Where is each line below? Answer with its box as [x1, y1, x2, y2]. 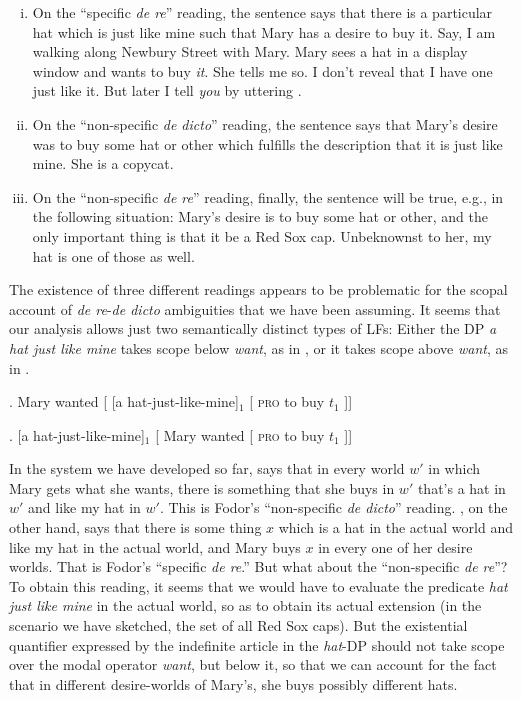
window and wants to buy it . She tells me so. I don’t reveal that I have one [32, 60, 493, 81]
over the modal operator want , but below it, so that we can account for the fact [9, 654, 497, 675]
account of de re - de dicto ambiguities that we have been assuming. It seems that [9, 298, 501, 319]
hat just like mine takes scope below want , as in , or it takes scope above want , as [9, 337, 509, 358]
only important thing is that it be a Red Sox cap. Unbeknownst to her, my [32, 225, 492, 246]
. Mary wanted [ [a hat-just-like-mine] [9, 391, 239, 412]
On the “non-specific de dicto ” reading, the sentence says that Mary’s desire [32, 113, 498, 134]
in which [428, 458, 481, 479]
